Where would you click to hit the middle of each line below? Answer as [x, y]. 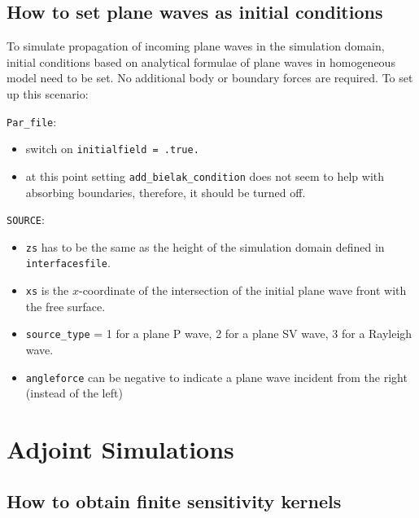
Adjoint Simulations [120, 449]
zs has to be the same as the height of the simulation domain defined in [205, 246]
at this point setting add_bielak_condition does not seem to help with [205, 176]
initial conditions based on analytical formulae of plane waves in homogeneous [201, 61]
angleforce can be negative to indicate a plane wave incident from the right [216, 377]
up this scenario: [48, 93]
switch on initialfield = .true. [112, 149]
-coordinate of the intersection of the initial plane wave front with [242, 290]
